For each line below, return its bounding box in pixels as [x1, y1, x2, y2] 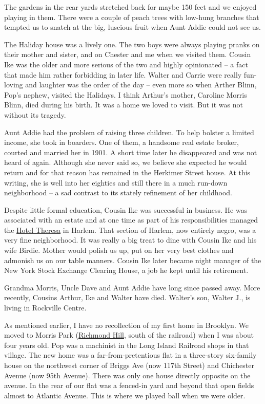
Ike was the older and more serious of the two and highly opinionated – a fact [4, 59, 248, 69]
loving [4, 79, 23, 90]
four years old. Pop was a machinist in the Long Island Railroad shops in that [4, 339, 249, 350]
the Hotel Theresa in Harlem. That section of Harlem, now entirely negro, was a [4, 224, 256, 235]
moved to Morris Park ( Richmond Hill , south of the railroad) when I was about [4, 329, 254, 340]
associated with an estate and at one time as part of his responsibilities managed [4, 214, 258, 225]
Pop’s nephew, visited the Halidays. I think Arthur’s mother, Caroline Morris [4, 89, 247, 100]
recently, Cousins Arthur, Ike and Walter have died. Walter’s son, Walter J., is [4, 292, 251, 303]
